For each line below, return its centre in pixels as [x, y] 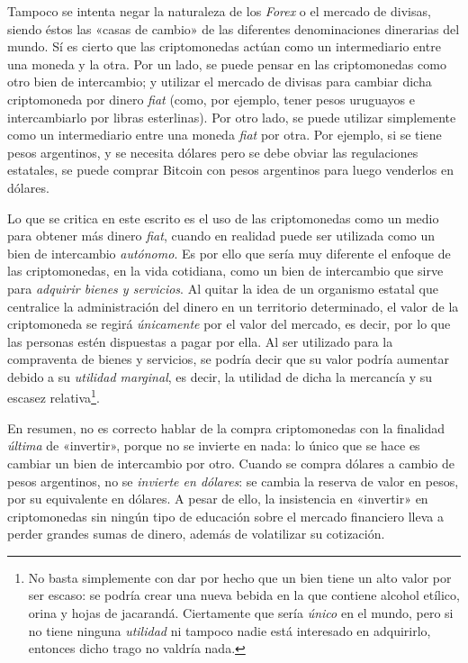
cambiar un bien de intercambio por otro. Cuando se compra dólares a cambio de [231, 463]
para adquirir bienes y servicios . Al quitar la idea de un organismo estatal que [223, 288]
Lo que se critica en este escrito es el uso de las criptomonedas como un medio [223, 218]
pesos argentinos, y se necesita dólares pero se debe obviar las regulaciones [213, 152]
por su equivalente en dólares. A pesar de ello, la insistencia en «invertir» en [218, 499]
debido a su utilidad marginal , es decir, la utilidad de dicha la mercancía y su [220, 376]
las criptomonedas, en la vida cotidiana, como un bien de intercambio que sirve [225, 271]
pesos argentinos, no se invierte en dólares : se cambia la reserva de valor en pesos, [233, 481]
